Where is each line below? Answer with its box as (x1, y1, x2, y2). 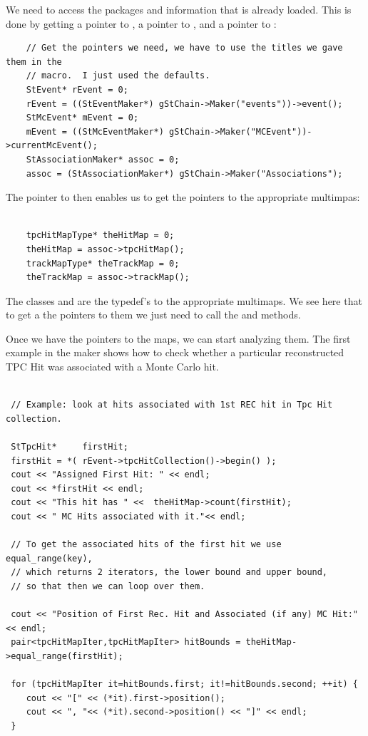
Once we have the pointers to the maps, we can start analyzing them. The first (6, 331, 351, 346)
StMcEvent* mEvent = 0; (26, 113, 139, 123)
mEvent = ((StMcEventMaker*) (26, 126, 164, 137)
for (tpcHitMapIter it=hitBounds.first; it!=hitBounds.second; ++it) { (11, 679, 358, 690)
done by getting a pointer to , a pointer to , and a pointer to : (6, 16, 277, 31)
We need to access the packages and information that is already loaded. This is (6, 2, 352, 16)
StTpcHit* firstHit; (11, 442, 128, 452)
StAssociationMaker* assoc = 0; (26, 154, 180, 165)
